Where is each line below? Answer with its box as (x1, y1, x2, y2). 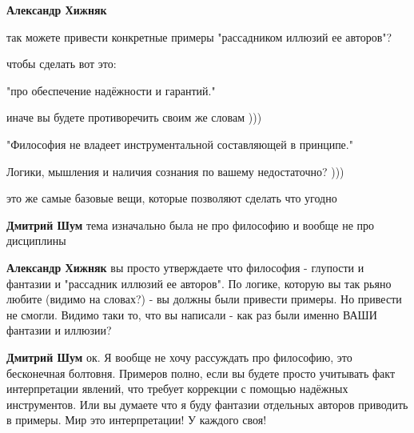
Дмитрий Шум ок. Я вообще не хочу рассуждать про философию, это (6, 348, 352, 365)
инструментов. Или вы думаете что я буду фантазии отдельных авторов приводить (6, 395, 408, 412)
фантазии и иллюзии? (6, 322, 112, 339)
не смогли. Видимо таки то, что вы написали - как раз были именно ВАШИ (6, 306, 377, 323)
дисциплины (6, 232, 66, 249)
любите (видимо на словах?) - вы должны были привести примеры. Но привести (6, 291, 402, 307)
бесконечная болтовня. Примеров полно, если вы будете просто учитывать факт (6, 364, 396, 381)
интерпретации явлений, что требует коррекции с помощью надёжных (6, 380, 348, 397)
